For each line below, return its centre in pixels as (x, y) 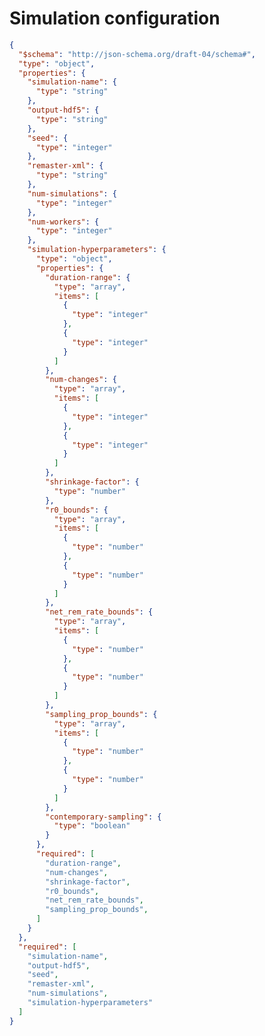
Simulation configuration (115, 18)
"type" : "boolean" (92, 826)
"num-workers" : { (63, 222)
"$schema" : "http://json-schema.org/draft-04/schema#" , (137, 54)
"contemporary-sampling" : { (103, 817)
